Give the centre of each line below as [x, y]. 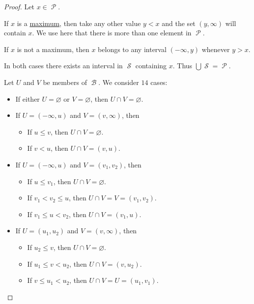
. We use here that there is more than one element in [112, 33]
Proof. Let [19, 6]
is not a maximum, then [53, 49]
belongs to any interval [132, 49]
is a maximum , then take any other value [79, 23]
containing [151, 66]
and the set [179, 23]
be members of [65, 82]
